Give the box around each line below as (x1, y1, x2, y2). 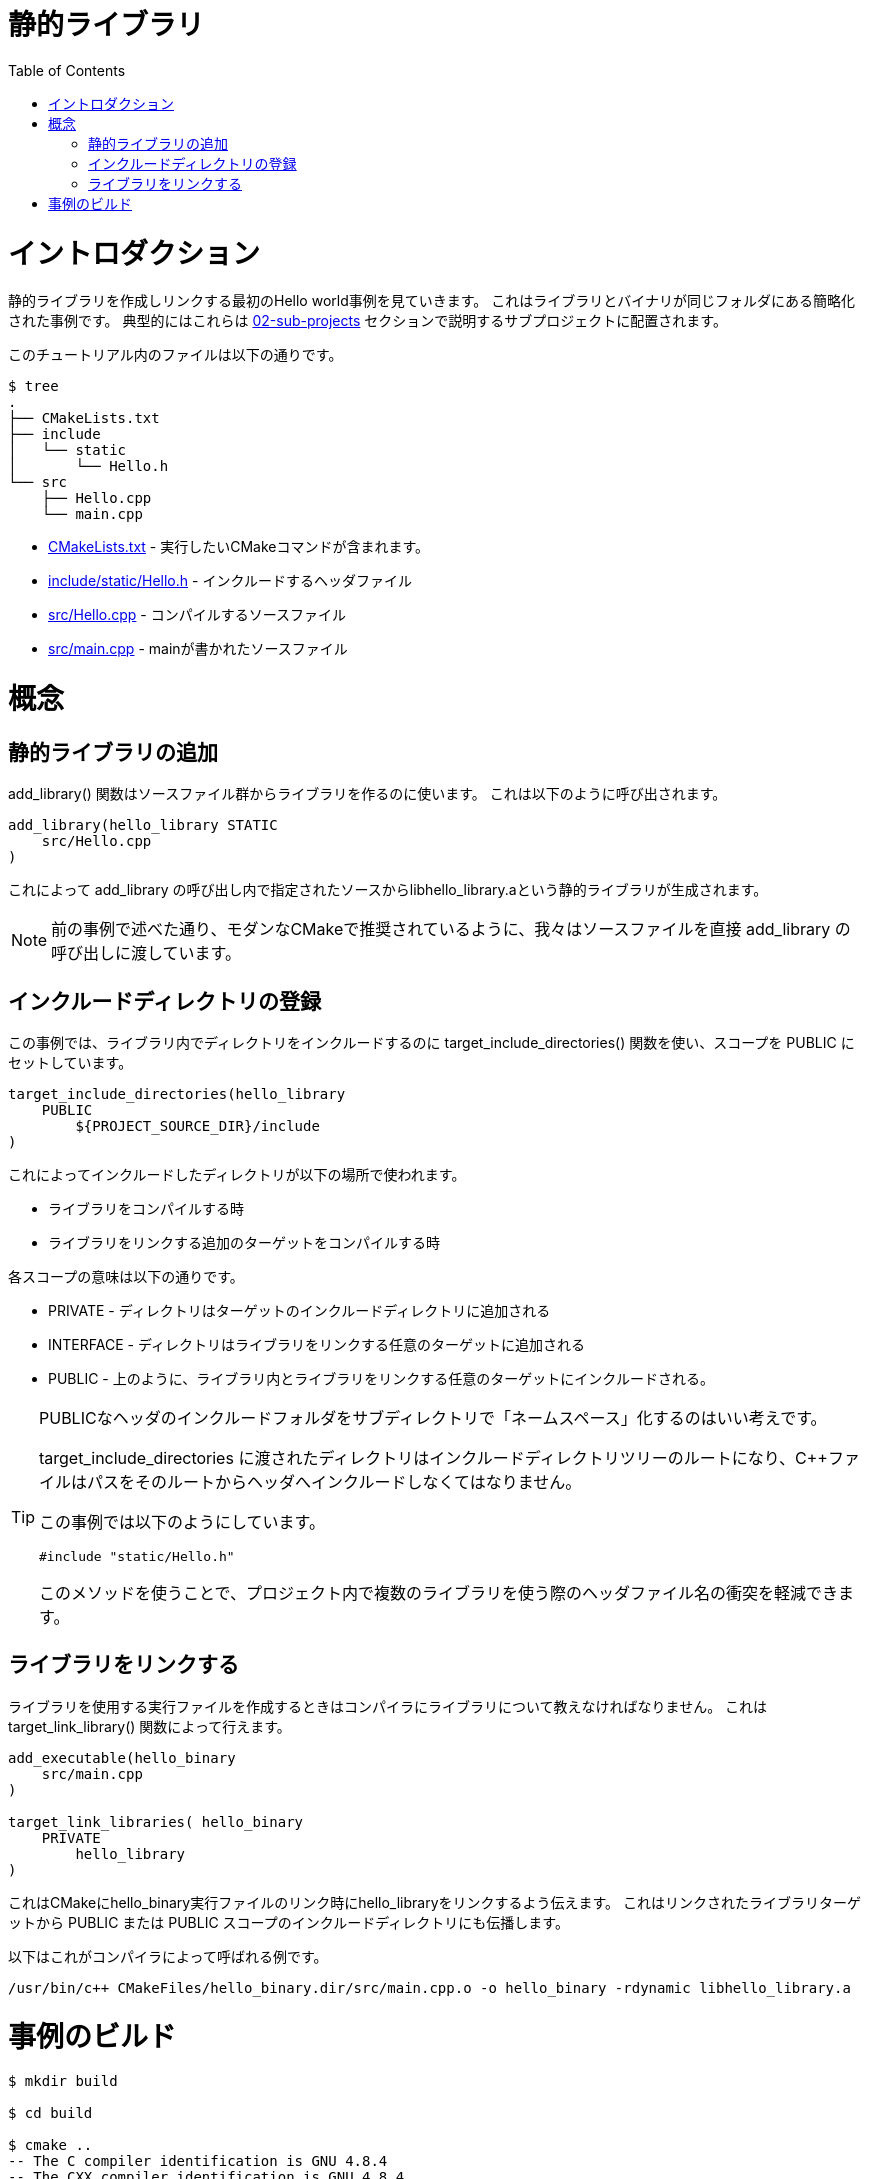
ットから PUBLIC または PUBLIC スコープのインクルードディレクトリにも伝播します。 (8, 1913, 569, 1931)
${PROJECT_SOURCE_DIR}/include (75, 1118, 320, 1135)
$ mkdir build (8, 2073, 118, 2090)
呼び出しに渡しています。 (51, 943, 241, 964)
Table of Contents (8, 61, 126, 79)
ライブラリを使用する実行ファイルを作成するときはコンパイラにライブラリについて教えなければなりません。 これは (8, 1697, 768, 1715)
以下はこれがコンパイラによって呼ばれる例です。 (8, 1947, 328, 1965)
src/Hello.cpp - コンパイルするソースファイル (48, 606, 347, 624)
